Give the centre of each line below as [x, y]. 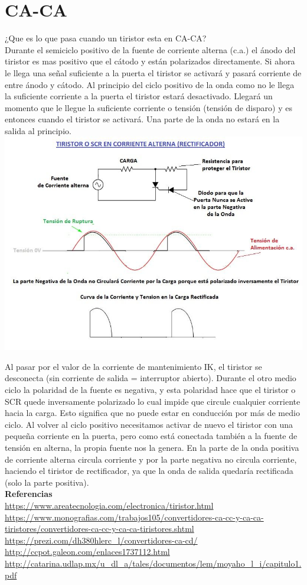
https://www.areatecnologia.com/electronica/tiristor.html [109, 505]
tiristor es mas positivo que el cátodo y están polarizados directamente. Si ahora [150, 61]
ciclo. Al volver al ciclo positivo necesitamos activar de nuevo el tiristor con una [149, 424]
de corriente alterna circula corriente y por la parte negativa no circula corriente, [151, 459]
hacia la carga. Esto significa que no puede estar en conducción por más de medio [152, 413]
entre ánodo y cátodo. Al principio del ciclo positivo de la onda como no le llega [150, 84]
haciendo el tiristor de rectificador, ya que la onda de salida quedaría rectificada [149, 471]
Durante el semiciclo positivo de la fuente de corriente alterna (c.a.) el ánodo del [150, 49]
